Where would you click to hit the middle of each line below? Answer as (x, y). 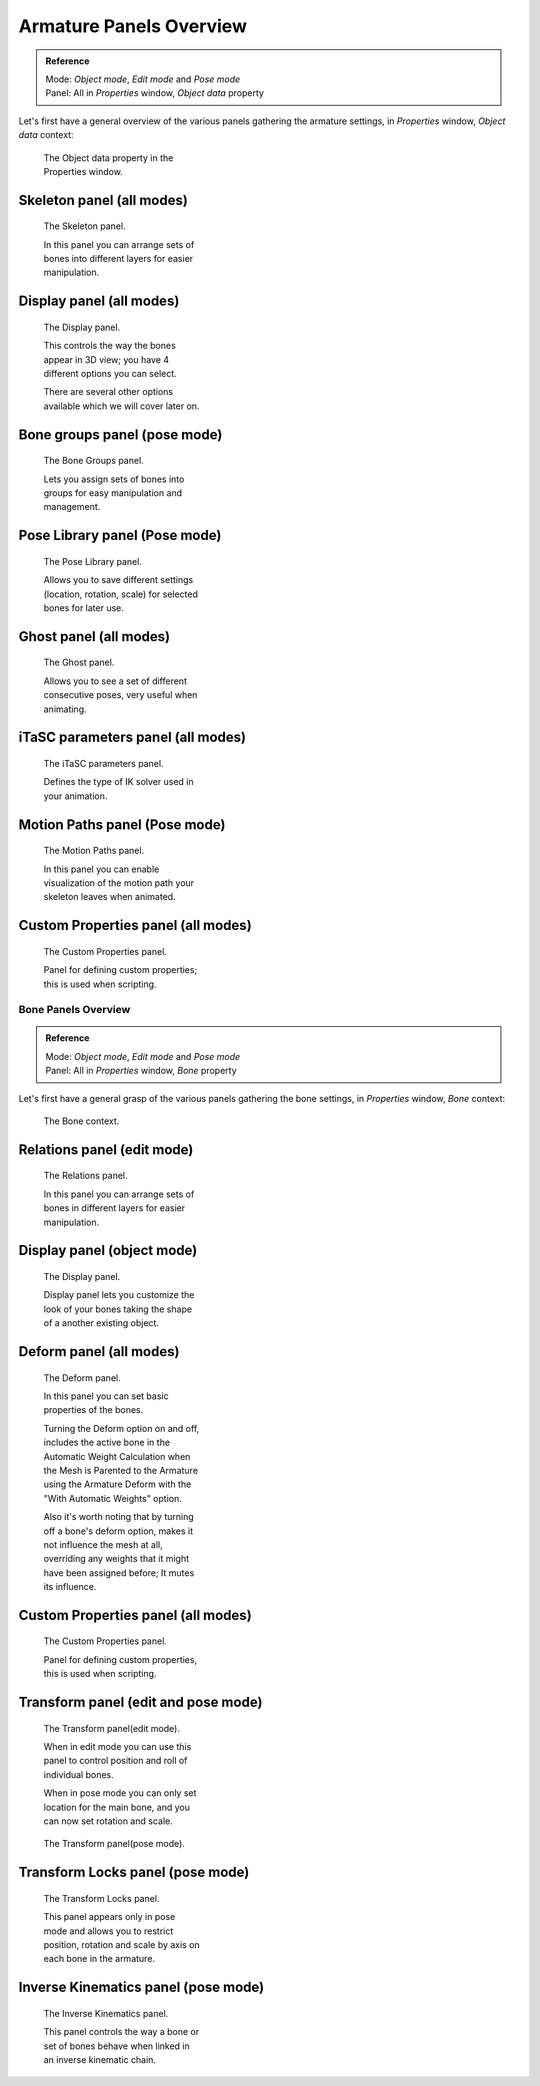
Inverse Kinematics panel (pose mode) (141, 1987)
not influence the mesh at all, (103, 1544)
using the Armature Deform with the (117, 1484)
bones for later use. (84, 607)
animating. (65, 709)
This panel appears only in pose (109, 1917)
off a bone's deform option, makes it (118, 1531)
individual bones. (78, 1774)
